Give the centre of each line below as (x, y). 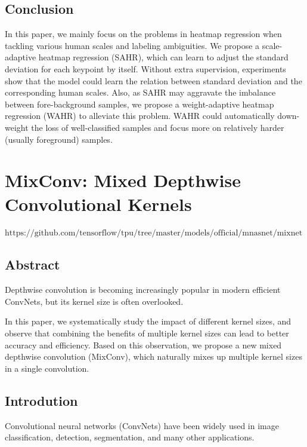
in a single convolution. (47, 368)
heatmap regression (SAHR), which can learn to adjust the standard (163, 57)
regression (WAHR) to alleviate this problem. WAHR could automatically (140, 116)
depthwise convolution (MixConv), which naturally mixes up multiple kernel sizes (153, 356)
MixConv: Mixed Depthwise (123, 180)
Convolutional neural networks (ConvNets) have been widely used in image (142, 425)
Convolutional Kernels (98, 203)
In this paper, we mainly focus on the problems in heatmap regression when (143, 34)
